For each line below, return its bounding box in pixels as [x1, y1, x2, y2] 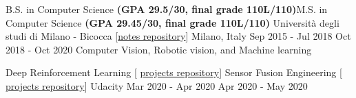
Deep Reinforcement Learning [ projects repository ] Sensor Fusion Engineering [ [6, 65, 342, 79]
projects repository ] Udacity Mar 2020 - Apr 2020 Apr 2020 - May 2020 [6, 78, 308, 93]
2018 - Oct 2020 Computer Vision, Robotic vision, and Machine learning [6, 42, 312, 56]
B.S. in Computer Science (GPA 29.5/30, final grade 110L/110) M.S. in [6, 2, 328, 16]
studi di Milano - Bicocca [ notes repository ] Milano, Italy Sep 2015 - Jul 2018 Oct [6, 29, 351, 43]
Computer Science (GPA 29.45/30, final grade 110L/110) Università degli [6, 15, 339, 29]
